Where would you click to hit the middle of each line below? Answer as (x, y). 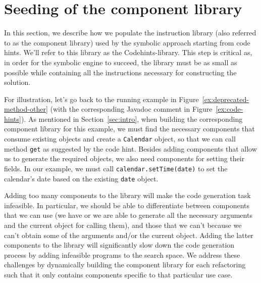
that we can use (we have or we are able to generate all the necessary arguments (128, 215)
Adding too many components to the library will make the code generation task (127, 195)
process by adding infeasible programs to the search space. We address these (122, 254)
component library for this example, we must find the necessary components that (129, 129)
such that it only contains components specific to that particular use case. (118, 275)
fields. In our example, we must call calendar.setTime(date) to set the (116, 168)
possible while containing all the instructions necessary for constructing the (120, 72)
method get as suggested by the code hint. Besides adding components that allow (130, 148)
